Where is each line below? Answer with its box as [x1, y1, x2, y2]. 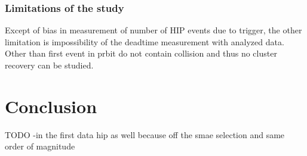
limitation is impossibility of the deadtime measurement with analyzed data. [5, 35, 284, 48]
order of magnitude [5, 140, 75, 152]
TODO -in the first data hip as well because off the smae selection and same [5, 128, 285, 141]
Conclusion [5, 93, 97, 118]
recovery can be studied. [5, 59, 94, 71]
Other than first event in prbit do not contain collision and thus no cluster [5, 47, 277, 60]
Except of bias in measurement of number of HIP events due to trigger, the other [5, 24, 302, 36]
